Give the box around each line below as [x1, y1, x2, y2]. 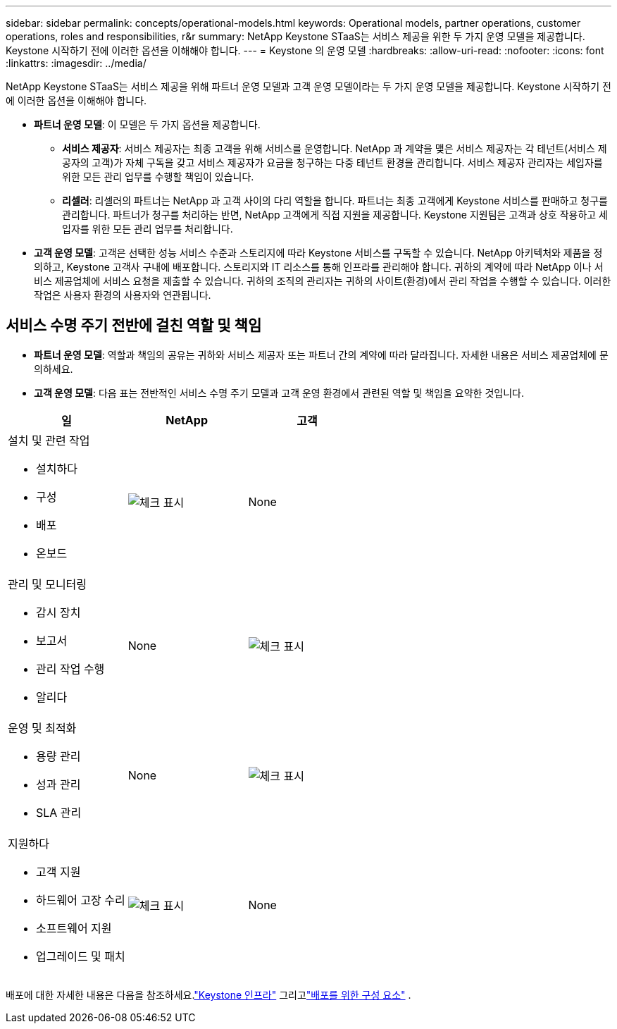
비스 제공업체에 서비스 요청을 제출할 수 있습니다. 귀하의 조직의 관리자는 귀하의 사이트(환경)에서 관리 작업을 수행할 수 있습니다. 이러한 [34, 275, 611, 287]
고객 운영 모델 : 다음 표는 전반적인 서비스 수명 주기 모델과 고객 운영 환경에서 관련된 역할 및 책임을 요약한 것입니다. [34, 386, 524, 399]
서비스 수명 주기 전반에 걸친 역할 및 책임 [6, 316, 262, 335]
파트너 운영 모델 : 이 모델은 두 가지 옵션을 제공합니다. [34, 118, 261, 130]
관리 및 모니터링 [8, 577, 87, 591]
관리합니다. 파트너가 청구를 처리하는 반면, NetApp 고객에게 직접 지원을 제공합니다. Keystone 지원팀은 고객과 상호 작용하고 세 [62, 209, 609, 221]
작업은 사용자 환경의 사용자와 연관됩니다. [34, 289, 211, 301]
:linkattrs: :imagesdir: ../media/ [6, 57, 147, 69]
